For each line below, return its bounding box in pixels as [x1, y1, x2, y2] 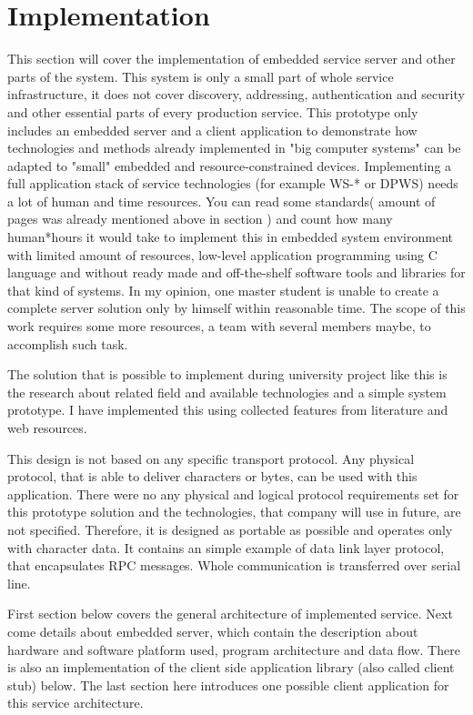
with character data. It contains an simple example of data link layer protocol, [7, 538, 445, 557]
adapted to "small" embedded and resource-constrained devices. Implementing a [7, 156, 452, 175]
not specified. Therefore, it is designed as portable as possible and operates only [7, 519, 453, 539]
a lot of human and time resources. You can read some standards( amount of [7, 191, 436, 210]
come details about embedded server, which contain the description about [7, 621, 418, 640]
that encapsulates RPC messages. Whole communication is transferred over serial [7, 556, 461, 575]
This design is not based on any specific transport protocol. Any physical [7, 448, 415, 468]
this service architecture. [7, 693, 144, 712]
